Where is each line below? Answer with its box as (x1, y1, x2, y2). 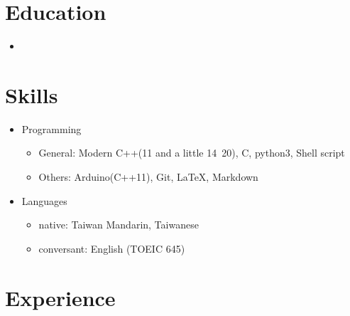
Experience (5, 283, 116, 312)
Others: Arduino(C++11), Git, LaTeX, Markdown (38, 169, 258, 184)
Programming (21, 121, 82, 136)
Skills (5, 80, 58, 109)
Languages (21, 193, 67, 208)
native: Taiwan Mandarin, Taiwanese (38, 217, 199, 232)
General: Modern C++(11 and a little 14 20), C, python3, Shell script (38, 145, 345, 160)
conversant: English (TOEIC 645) (38, 241, 185, 256)
